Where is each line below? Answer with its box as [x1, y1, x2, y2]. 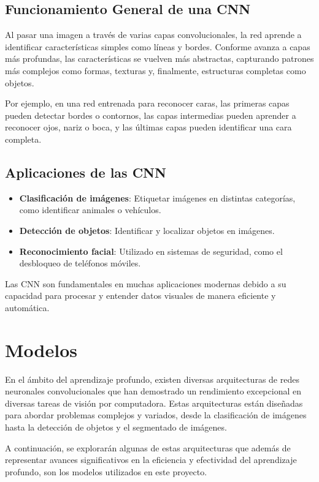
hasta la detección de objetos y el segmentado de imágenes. [5, 421, 227, 433]
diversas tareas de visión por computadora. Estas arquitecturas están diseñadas [5, 396, 303, 409]
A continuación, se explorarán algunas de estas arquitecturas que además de [5, 441, 291, 454]
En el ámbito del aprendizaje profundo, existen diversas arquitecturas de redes [5, 372, 299, 385]
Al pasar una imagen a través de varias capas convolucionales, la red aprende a [5, 28, 302, 41]
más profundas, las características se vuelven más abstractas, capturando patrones [5, 52, 314, 65]
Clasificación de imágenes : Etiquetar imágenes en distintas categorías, [19, 191, 296, 204]
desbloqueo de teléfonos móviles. [19, 257, 141, 269]
